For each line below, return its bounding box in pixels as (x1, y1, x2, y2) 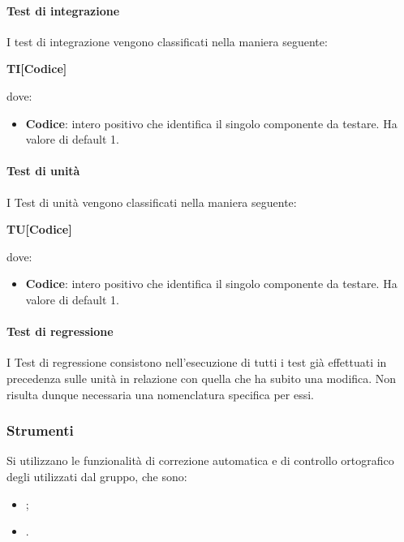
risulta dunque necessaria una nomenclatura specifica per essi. (6, 385, 315, 402)
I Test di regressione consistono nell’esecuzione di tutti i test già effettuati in (6, 354, 387, 371)
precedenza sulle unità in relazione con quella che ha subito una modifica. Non (6, 369, 397, 386)
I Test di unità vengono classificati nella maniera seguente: (6, 193, 297, 210)
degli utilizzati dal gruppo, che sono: (6, 467, 187, 484)
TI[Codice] (6, 60, 67, 77)
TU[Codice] (6, 221, 72, 238)
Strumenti (6, 420, 74, 441)
